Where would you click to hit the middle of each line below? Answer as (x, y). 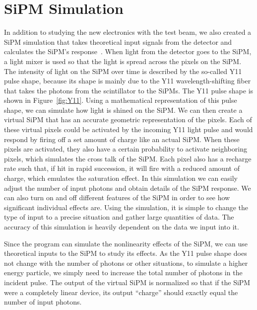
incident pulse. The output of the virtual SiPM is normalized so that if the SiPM (127, 282)
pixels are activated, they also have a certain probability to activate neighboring (126, 149)
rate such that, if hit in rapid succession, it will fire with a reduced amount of (122, 168)
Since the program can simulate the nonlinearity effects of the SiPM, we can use (126, 243)
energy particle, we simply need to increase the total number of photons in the (123, 272)
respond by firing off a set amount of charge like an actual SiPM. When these (122, 139)
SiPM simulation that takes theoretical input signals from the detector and (118, 41)
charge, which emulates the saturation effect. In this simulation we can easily (121, 178)
